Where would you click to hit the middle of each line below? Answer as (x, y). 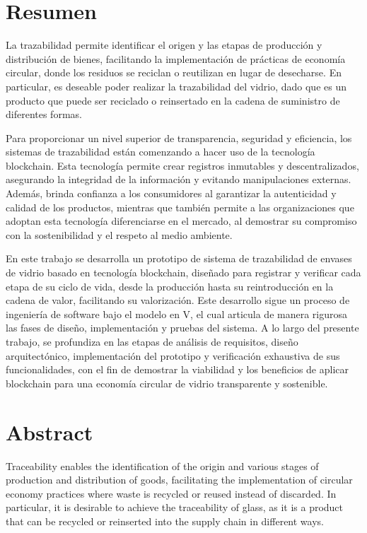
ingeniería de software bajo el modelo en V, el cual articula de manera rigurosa (176, 314)
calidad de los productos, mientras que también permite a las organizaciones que (180, 207)
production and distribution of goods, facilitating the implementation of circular (179, 480)
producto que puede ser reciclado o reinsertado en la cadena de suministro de (173, 100)
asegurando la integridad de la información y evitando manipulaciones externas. (179, 179)
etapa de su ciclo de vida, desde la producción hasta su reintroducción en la (170, 286)
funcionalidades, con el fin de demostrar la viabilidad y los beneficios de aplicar (177, 369)
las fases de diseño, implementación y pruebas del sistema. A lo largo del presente (182, 328)
